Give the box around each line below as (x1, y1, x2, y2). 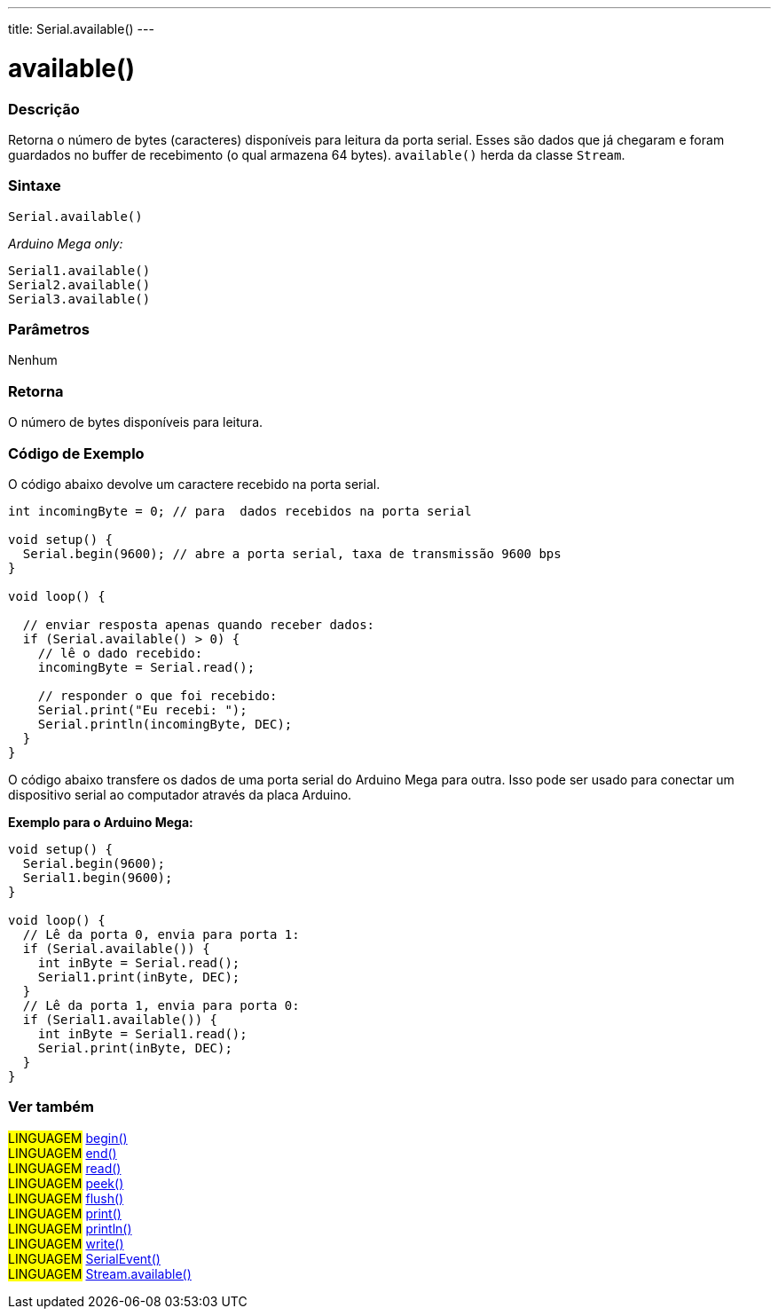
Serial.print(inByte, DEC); (37, 1040, 232, 1055)
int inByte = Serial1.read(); (37, 1026, 248, 1041)
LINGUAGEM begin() (8, 1130, 128, 1146)
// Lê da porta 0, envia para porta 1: (22, 926, 300, 942)
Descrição (8, 99, 80, 118)
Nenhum (8, 352, 58, 368)
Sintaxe (8, 177, 61, 195)
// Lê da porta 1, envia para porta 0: (22, 997, 300, 1013)
